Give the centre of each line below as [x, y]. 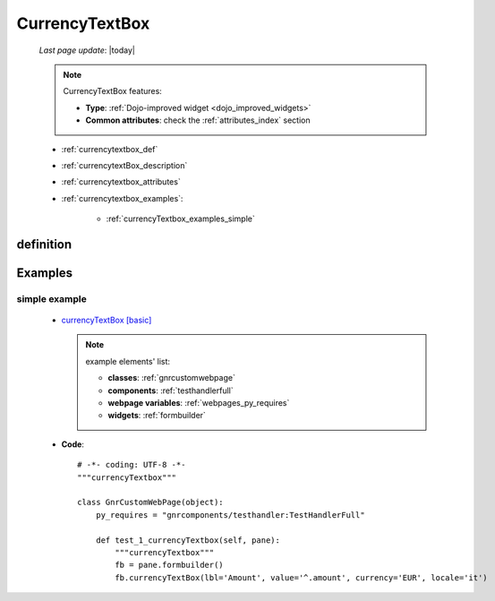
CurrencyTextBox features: [113, 91]
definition [44, 244]
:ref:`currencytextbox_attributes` [121, 182]
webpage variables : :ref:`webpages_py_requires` [199, 403]
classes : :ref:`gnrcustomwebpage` [172, 378]
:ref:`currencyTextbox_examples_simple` [180, 219]
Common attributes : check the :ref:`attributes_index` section [198, 120]
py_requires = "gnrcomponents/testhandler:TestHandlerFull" [230, 515]
